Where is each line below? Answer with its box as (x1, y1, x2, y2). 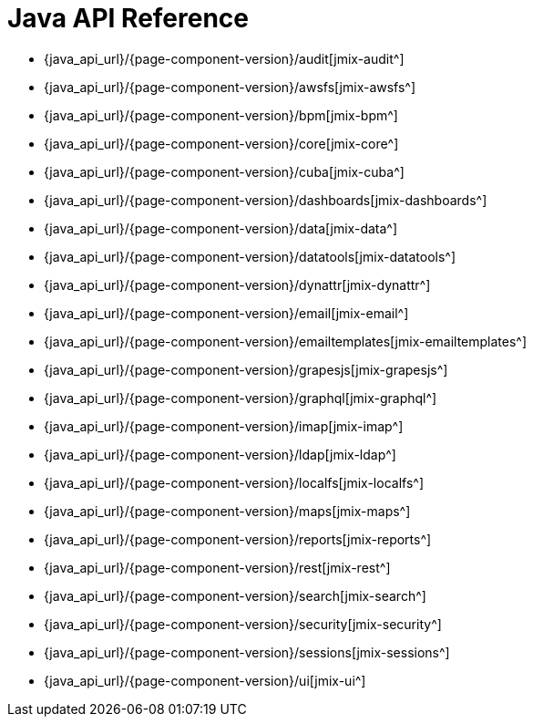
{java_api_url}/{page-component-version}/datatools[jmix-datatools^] (44, 248, 456, 264)
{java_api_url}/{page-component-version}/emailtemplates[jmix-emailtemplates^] (44, 333, 528, 349)
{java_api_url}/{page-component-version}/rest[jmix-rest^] (44, 559, 391, 575)
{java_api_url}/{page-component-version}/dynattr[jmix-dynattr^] (44, 276, 431, 293)
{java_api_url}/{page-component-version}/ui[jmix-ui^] (44, 672, 366, 688)
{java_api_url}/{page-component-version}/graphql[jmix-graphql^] (44, 389, 437, 406)
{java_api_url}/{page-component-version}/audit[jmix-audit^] (44, 50, 405, 67)
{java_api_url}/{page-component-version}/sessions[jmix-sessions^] (44, 644, 450, 660)
